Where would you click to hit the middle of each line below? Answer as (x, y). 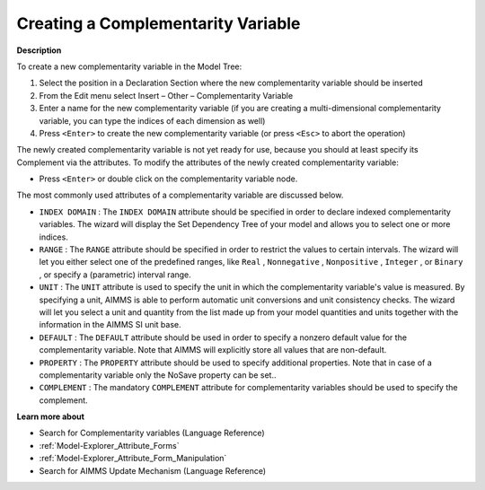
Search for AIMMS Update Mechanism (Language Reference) (153, 470)
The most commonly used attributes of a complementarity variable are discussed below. (180, 195)
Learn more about (51, 416)
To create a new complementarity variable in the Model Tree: (129, 66)
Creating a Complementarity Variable (159, 23)
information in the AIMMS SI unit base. (110, 325)
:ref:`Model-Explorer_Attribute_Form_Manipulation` (133, 459)
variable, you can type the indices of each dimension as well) (152, 120)
